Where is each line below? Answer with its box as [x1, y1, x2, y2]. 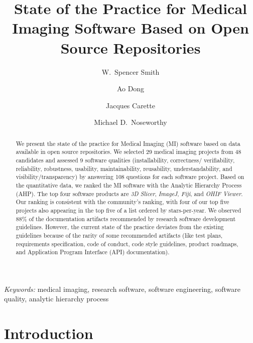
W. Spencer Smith [101, 66, 160, 77]
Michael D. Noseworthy [94, 117, 167, 127]
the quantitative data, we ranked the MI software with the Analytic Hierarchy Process [16, 181, 242, 189]
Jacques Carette [106, 100, 155, 110]
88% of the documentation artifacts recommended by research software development [16, 214, 236, 223]
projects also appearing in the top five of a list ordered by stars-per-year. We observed [16, 206, 241, 214]
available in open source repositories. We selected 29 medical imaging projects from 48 [16, 147, 241, 156]
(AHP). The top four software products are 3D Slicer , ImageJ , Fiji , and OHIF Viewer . [16, 189, 243, 198]
